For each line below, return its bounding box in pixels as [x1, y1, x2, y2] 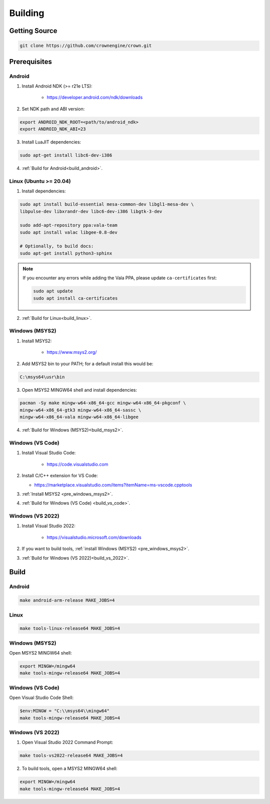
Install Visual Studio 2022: [21, 523, 76, 529]
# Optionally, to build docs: [19, 243, 94, 249]
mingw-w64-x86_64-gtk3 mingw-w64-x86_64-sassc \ [19, 407, 141, 413]
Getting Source [9, 26, 57, 35]
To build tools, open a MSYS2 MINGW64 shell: [21, 766, 117, 772]
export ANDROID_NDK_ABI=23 [19, 126, 86, 132]
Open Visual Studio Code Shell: [9, 695, 74, 701]
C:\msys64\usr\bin [19, 374, 65, 380]
